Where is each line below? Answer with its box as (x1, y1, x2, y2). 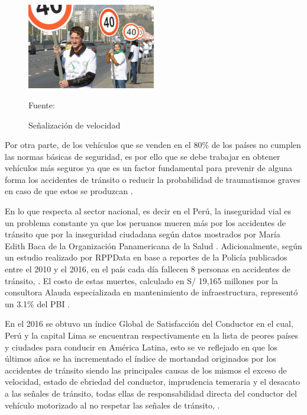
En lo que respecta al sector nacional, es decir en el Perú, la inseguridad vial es (5, 205, 291, 217)
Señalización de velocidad (28, 118, 121, 131)
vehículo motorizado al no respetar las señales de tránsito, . (5, 398, 220, 411)
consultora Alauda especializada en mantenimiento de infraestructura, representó (5, 286, 298, 298)
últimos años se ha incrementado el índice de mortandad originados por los (5, 352, 276, 365)
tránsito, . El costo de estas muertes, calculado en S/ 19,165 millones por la (5, 274, 278, 287)
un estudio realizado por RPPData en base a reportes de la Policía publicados (5, 251, 287, 263)
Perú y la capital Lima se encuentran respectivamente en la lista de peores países (5, 329, 298, 342)
